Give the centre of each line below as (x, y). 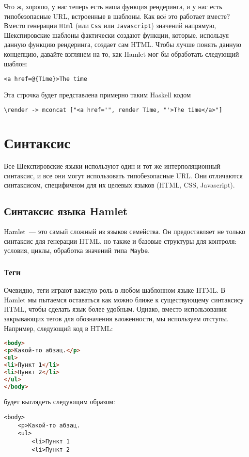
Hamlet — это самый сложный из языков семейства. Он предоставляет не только (125, 231)
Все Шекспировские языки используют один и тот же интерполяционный (112, 166)
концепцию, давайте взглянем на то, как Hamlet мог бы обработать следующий (122, 54)
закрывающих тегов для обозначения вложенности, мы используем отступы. (116, 319)
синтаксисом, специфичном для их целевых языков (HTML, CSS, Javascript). (119, 185)
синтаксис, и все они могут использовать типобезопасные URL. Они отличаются (123, 175)
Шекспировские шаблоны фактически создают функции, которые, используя (117, 35)
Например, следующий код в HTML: (58, 328)
